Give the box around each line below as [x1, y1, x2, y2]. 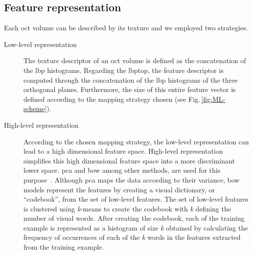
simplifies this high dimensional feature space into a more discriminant [23, 155, 235, 165]
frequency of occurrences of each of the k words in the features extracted [23, 232, 241, 242]
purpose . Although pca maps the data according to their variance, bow [23, 174, 240, 185]
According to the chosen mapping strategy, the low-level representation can [23, 136, 249, 146]
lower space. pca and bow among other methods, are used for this [23, 165, 221, 175]
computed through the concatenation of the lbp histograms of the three [23, 74, 238, 85]
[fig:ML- [201, 93, 226, 104]
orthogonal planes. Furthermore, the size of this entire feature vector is [23, 84, 236, 94]
